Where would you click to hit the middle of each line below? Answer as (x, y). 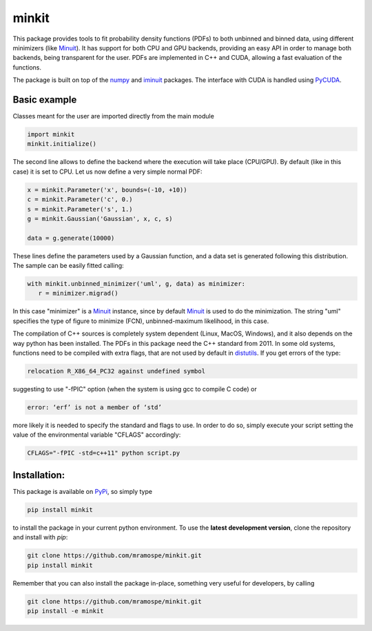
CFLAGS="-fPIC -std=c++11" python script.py (104, 453)
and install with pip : (40, 537)
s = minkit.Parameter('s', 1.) (80, 209)
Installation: (39, 475)
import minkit (51, 134)
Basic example (45, 100)
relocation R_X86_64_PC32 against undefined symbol (116, 371)
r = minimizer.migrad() (78, 293)
